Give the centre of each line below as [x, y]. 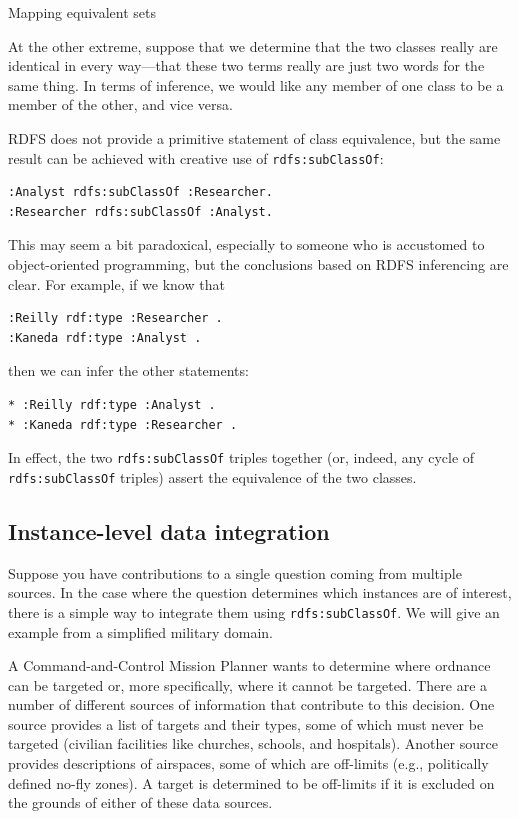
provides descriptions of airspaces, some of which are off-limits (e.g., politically [248, 763]
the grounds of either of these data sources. [140, 802]
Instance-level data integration [169, 530]
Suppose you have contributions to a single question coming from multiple [235, 572]
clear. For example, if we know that [116, 283]
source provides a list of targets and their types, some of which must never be [246, 723]
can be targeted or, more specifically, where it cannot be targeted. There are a [248, 684]
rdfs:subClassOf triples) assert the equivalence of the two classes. [212, 476]
